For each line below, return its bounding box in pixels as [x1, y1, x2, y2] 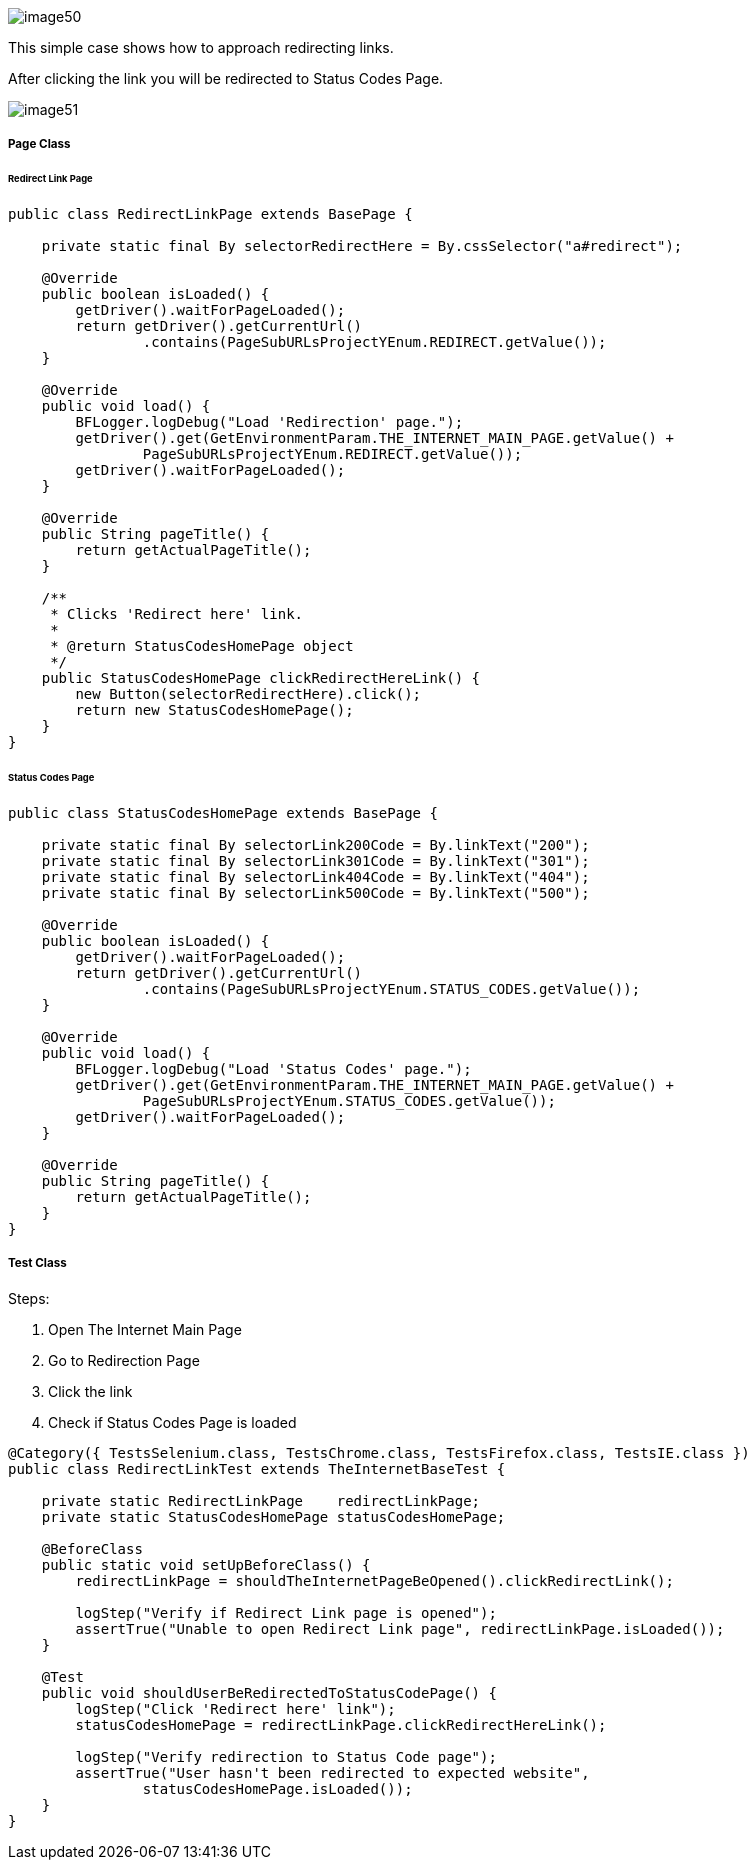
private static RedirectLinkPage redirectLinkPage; [41, 1492, 481, 1509]
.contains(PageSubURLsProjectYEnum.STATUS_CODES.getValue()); [142, 980, 641, 997]
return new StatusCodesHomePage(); [75, 702, 354, 719]
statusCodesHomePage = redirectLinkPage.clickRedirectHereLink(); [75, 1716, 607, 1733]
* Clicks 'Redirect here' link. [50, 606, 304, 623]
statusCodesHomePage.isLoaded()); [142, 1780, 413, 1797]
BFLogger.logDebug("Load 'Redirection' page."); [75, 414, 464, 431]
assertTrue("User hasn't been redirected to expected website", [75, 1764, 590, 1781]
